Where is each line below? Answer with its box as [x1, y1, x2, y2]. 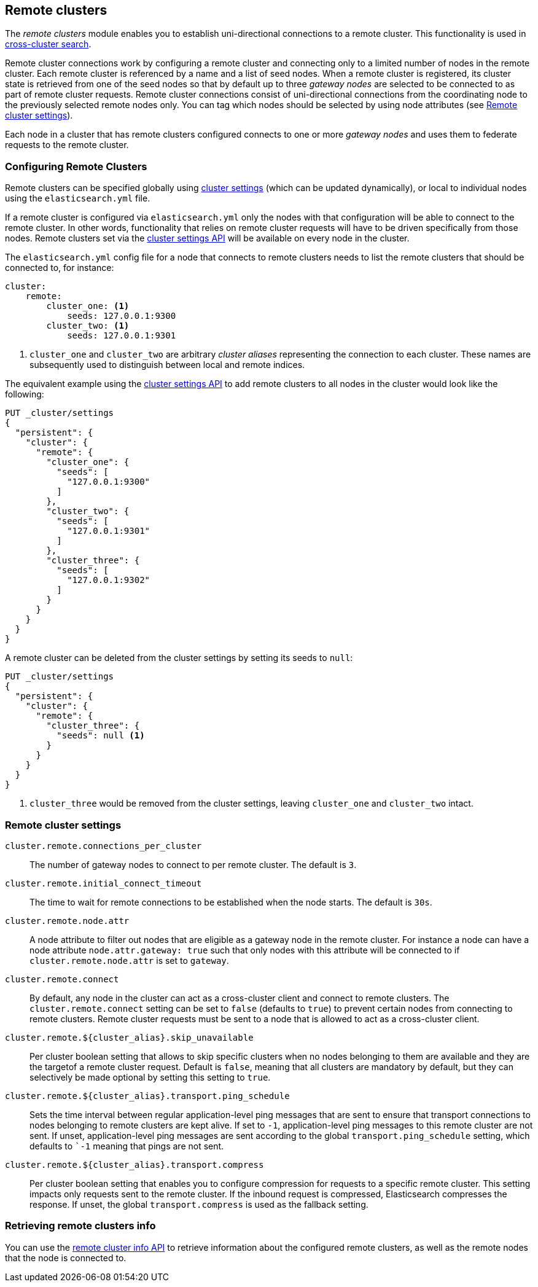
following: [5, 389, 44, 400]
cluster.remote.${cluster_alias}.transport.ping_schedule [5, 1090, 290, 1101]
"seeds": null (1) [57, 730, 145, 741]
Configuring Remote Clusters [5, 160, 147, 173]
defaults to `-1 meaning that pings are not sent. [29, 1140, 224, 1151]
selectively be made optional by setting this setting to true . [29, 1071, 271, 1082]
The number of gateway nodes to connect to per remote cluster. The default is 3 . [29, 859, 357, 870]
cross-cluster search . [5, 39, 92, 50]
